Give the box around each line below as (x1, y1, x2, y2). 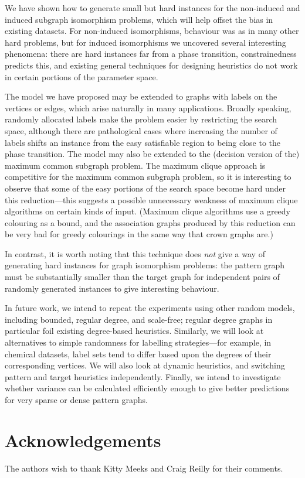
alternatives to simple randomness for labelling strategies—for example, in (5, 336, 272, 349)
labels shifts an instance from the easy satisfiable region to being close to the (5, 136, 281, 148)
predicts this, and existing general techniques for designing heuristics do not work (5, 59, 298, 71)
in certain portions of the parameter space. (5, 70, 158, 83)
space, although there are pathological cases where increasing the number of (5, 124, 277, 136)
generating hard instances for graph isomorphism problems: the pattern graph (5, 259, 285, 271)
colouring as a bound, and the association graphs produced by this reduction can (5, 216, 296, 228)
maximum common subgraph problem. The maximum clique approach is (5, 159, 266, 171)
